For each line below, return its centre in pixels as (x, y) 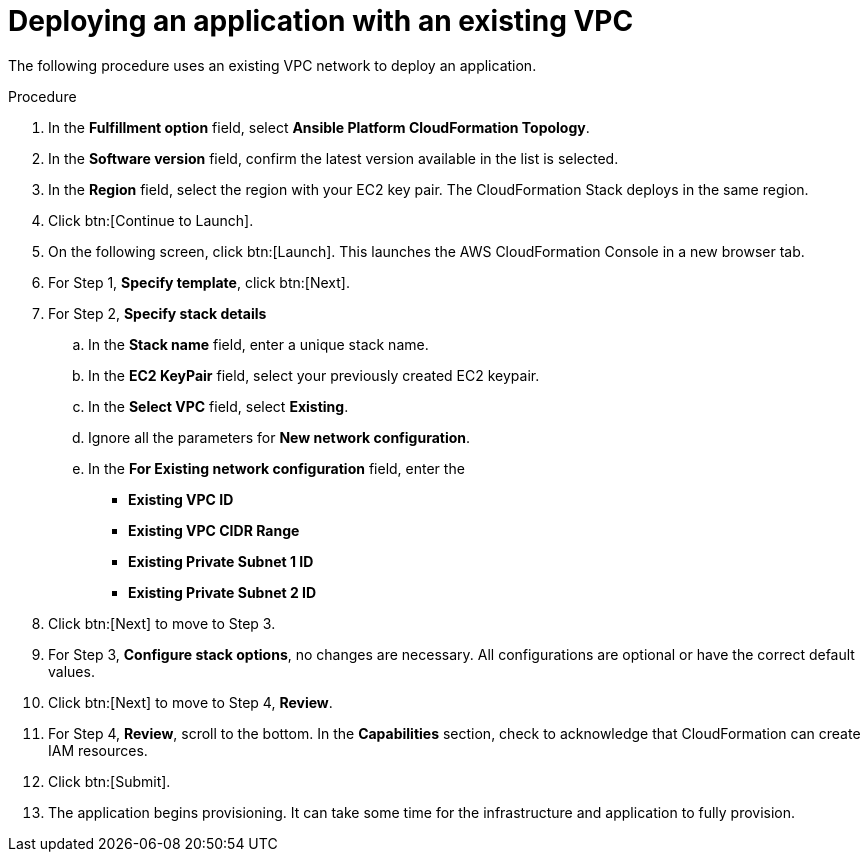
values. (71, 671)
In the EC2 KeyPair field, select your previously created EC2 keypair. (314, 375)
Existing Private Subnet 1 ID (221, 561)
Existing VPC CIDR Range (214, 530)
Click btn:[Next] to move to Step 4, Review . (190, 702)
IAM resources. (98, 750)
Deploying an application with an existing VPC (321, 21)
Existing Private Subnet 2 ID (222, 592)
